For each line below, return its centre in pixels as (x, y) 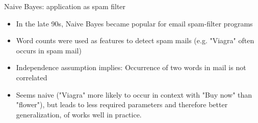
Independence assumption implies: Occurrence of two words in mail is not (131, 67)
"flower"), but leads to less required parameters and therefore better (122, 104)
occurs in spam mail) (49, 50)
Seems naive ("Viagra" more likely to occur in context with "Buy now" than (134, 94)
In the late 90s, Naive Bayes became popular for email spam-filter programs (134, 23)
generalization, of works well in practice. (79, 114)
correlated (32, 77)
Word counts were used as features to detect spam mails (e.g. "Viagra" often (135, 40)
